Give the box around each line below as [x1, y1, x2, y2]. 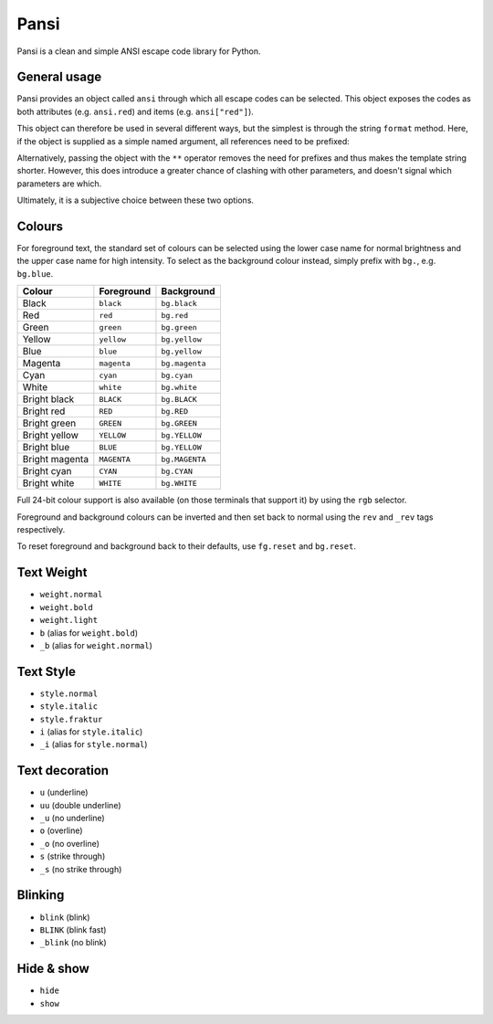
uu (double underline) [39, 799, 121, 810]
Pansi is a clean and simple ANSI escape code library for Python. [16, 46, 261, 57]
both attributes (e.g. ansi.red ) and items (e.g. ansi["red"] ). [16, 106, 255, 117]
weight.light [39, 615, 99, 626]
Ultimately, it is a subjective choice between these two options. [16, 195, 255, 206]
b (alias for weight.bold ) [39, 627, 139, 639]
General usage [16, 69, 102, 85]
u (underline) [39, 786, 89, 798]
